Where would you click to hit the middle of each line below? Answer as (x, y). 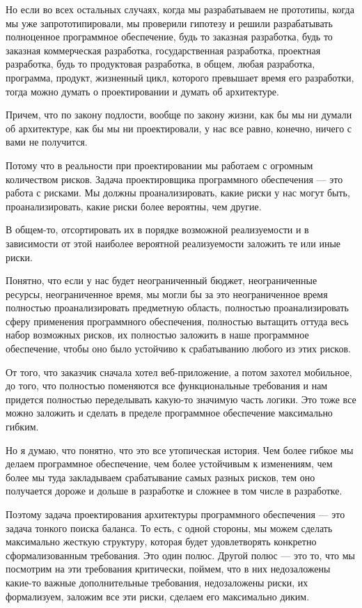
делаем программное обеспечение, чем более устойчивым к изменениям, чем (169, 463)
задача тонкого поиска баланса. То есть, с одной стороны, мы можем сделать (169, 528)
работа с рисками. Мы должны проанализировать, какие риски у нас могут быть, (178, 193)
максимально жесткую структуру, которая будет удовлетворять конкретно (161, 541)
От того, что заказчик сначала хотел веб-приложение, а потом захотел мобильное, (179, 372)
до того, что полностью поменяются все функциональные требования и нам (167, 385)
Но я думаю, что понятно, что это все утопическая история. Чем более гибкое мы (180, 450)
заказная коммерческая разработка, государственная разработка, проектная (163, 50)
